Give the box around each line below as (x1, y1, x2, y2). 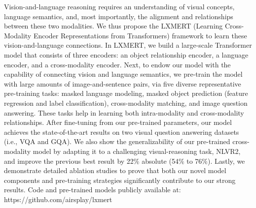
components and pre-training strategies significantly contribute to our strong (4, 175, 236, 185)
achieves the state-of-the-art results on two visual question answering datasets (4, 126, 239, 137)
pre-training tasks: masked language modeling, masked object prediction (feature (4, 88, 248, 98)
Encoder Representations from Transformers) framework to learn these (33, 30, 247, 40)
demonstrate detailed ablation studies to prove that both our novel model (4, 165, 226, 176)
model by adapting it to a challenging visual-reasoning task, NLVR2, (33, 146, 241, 156)
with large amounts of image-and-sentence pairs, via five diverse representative (4, 78, 241, 89)
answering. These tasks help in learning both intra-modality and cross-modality (4, 107, 244, 118)
